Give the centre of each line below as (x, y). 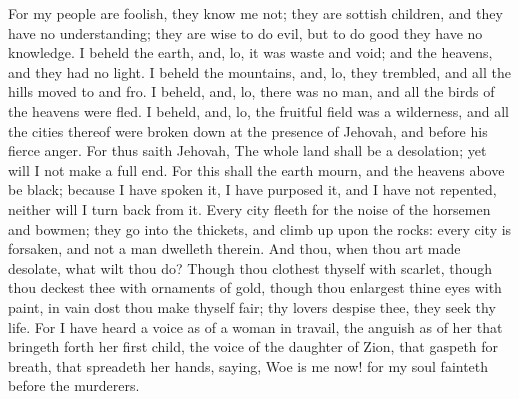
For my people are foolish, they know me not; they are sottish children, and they (255, 13)
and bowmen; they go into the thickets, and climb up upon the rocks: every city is (260, 228)
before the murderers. (74, 385)
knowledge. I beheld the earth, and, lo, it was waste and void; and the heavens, (250, 52)
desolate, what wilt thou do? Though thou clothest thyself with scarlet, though (250, 267)
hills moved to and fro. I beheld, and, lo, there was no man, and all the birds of (251, 91)
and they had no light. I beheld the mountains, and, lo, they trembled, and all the (260, 71)
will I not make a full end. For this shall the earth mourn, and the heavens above (256, 169)
